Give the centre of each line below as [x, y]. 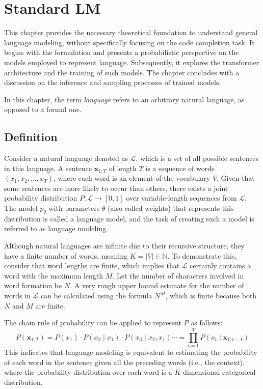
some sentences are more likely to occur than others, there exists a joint [116, 188]
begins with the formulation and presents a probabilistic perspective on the [122, 52]
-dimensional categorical [218, 372]
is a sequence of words [180, 168]
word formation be [33, 285]
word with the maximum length [54, 275]
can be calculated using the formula [96, 295]
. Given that [236, 178]
